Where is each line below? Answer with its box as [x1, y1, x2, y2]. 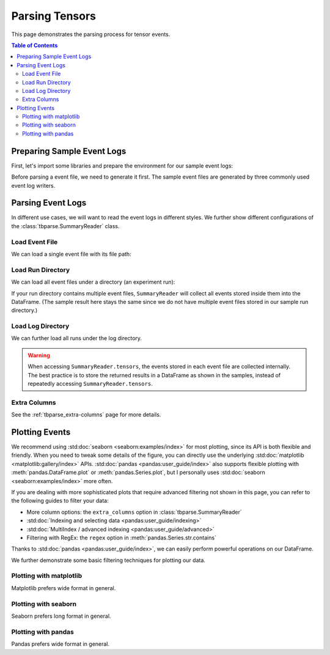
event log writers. [11, 182, 56, 189]
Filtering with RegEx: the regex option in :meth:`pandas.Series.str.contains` [26, 534, 217, 541]
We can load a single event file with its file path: [11, 250, 131, 257]
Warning [28, 352, 50, 359]
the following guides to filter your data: [11, 497, 109, 505]
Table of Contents [11, 42, 58, 49]
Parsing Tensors [11, 9, 97, 23]
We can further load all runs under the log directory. [11, 335, 142, 342]
